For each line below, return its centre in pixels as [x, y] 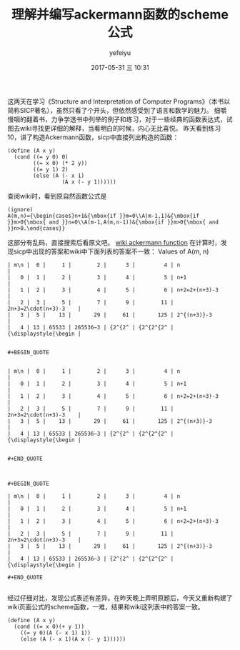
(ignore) [20, 209]
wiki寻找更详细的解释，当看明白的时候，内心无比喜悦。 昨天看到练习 [120, 128]
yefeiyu [120, 52]
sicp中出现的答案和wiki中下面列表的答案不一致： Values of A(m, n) [111, 251]
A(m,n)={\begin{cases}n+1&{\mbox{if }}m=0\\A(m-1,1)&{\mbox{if [104, 216]
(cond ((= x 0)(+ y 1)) [49, 626]
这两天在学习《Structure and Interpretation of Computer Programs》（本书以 [119, 101]
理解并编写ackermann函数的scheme [120, 15]
